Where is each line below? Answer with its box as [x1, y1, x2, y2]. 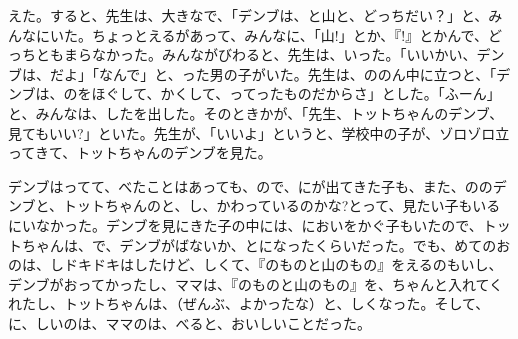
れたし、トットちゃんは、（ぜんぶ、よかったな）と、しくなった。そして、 [8, 293, 490, 314]
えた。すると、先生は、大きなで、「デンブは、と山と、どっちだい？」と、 [8, 5, 489, 25]
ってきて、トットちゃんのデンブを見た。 [8, 142, 272, 163]
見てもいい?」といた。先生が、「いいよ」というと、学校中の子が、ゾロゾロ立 [8, 122, 510, 143]
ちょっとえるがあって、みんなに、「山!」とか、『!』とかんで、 [91, 24, 489, 45]
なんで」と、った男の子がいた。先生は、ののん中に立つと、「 [98, 63, 497, 84]
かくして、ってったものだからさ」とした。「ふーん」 [160, 83, 501, 104]
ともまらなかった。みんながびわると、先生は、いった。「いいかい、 [35, 44, 477, 65]
